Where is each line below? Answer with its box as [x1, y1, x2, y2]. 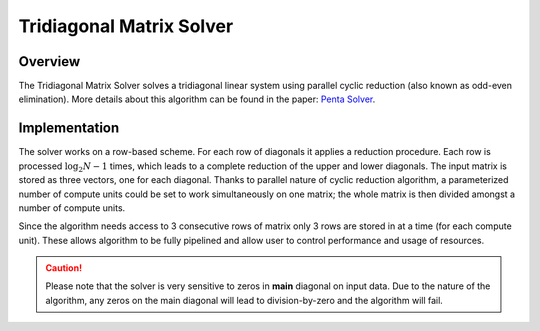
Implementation [18, 120, 120, 137]
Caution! [45, 262, 83, 274]
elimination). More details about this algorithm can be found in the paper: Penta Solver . [18, 93, 376, 105]
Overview [18, 53, 81, 70]
